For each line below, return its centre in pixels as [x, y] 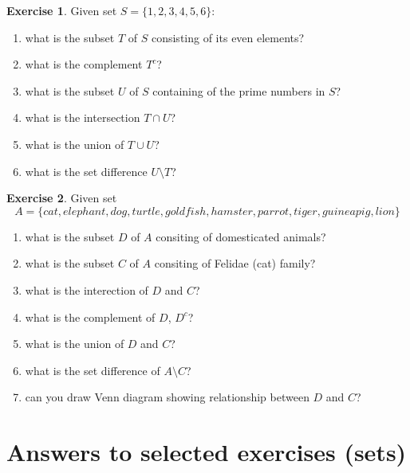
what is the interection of [87, 289]
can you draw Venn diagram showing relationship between [167, 397]
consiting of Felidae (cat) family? [235, 263]
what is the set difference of [93, 370]
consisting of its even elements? [228, 37]
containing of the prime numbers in [239, 90]
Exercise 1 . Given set [62, 10]
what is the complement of [90, 317]
